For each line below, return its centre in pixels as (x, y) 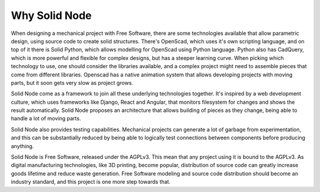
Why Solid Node (51, 15)
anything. (23, 146)
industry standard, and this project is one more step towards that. (91, 182)
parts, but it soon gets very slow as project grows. (72, 82)
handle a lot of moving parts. (46, 119)
